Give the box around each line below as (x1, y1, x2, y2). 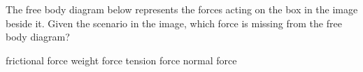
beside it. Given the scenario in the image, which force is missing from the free (6, 15, 342, 30)
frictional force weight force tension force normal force (6, 52, 237, 67)
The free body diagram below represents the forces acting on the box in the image (6, 2, 358, 16)
